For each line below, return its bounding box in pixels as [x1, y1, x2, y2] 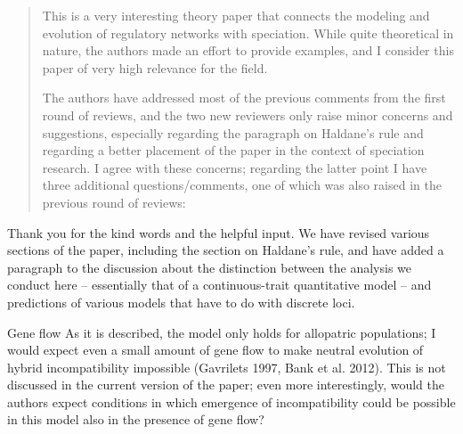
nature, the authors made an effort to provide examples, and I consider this [42, 41, 454, 60]
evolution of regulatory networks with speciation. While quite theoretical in [42, 23, 454, 42]
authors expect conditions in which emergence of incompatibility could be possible [7, 392, 456, 411]
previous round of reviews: [42, 192, 186, 211]
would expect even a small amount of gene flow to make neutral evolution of [7, 340, 424, 359]
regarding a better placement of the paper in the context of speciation [42, 141, 425, 160]
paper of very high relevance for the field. [42, 58, 268, 77]
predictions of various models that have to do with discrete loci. [7, 292, 355, 311]
